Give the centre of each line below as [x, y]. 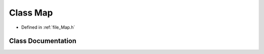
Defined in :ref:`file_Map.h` [48, 27]
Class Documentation [43, 41]
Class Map [31, 13]
